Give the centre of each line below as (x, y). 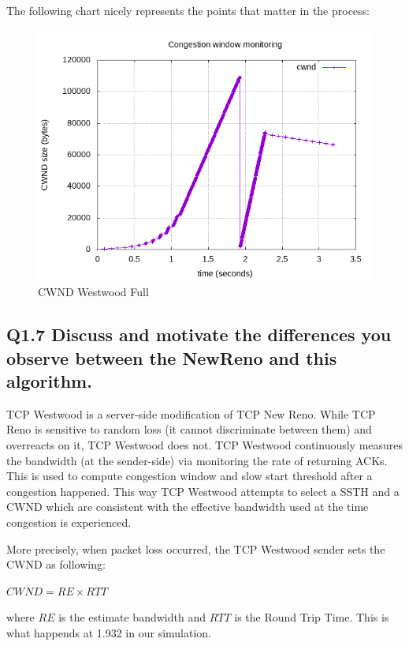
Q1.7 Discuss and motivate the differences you (199, 334)
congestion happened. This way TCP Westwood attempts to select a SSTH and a (203, 491)
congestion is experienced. (69, 522)
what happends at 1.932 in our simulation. (109, 632)
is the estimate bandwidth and (132, 617)
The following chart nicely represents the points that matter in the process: (188, 10)
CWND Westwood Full (93, 292)
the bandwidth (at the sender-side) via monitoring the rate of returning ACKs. (197, 460)
